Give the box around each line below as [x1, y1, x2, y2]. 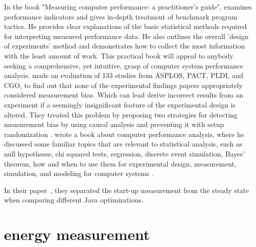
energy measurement [4, 224, 150, 244]
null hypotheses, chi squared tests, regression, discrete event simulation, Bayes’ [4, 148, 245, 158]
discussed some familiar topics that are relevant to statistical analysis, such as [4, 138, 242, 149]
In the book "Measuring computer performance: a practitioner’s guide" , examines [4, 1, 252, 11]
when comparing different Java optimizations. [4, 194, 143, 205]
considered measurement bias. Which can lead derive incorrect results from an [4, 89, 243, 100]
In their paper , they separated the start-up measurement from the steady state [4, 184, 249, 195]
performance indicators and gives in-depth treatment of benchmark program [4, 11, 237, 21]
